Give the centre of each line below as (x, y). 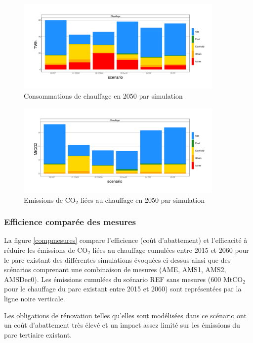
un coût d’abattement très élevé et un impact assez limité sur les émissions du (122, 325)
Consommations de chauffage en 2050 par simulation (103, 96)
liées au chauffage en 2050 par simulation (142, 200)
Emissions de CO (50, 200)
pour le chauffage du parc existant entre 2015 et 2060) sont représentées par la (123, 289)
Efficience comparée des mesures (70, 222)
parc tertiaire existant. (38, 334)
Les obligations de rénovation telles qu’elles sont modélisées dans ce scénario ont (125, 315)
